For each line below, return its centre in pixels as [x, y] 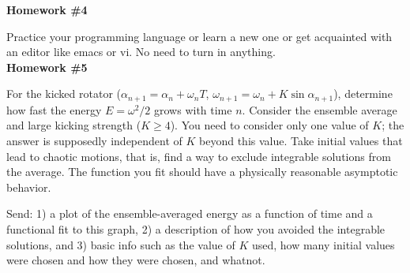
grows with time [193, 109]
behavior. [29, 187]
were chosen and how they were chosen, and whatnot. [136, 260]
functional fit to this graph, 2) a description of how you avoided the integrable [196, 228]
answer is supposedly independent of [94, 141]
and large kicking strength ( [74, 125]
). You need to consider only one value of [269, 125]
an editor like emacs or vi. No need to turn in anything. [141, 52]
